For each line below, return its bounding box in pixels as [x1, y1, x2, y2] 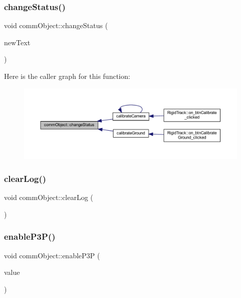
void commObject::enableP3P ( [4, 250, 100, 260]
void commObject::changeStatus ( [4, 20, 108, 31]
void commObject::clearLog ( [4, 192, 93, 203]
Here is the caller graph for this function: [4, 71, 131, 81]
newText [4, 37, 31, 47]
